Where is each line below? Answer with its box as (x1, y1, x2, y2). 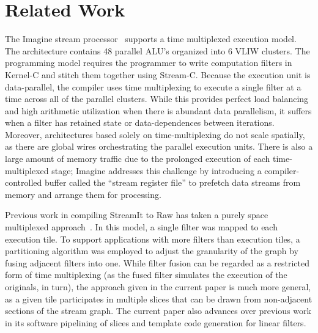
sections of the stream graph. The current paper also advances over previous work (5, 304, 311, 317)
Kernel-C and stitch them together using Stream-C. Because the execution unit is (5, 68, 311, 81)
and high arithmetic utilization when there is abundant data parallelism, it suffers (5, 104, 312, 117)
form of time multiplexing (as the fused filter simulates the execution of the (5, 268, 287, 281)
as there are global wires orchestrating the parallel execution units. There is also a (5, 140, 313, 153)
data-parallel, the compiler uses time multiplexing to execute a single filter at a (5, 80, 301, 93)
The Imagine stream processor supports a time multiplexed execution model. (5, 32, 297, 45)
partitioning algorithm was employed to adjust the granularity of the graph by (5, 244, 298, 257)
